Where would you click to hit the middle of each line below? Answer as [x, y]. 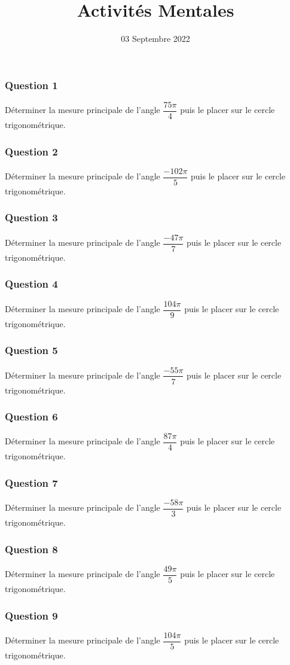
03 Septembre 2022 [155, 39]
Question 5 [31, 350]
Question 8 [31, 549]
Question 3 [31, 217]
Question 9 [31, 615]
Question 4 [31, 284]
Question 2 [31, 151]
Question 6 [31, 417]
